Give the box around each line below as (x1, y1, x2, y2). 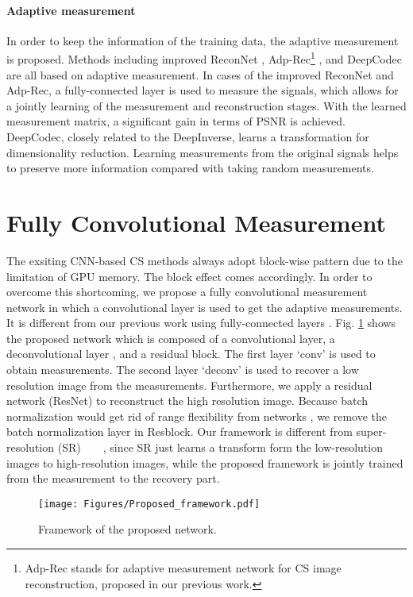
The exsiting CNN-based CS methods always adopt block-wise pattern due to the (6, 252, 403, 268)
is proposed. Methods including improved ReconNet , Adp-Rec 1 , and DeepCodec (6, 48, 402, 67)
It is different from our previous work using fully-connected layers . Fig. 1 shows (6, 314, 396, 331)
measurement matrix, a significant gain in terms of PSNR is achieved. (6, 113, 346, 129)
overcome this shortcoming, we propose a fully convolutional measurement (6, 283, 368, 300)
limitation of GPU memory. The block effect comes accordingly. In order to (6, 268, 372, 284)
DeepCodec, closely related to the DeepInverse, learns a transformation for (6, 129, 369, 145)
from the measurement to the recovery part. (6, 470, 220, 487)
